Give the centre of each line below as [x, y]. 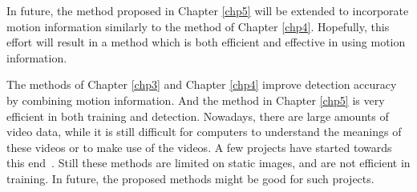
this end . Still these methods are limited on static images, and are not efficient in [208, 163]
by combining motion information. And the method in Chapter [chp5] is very [196, 100]
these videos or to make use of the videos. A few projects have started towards [199, 147]
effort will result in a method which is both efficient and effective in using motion [206, 42]
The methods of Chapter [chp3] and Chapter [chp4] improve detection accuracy [202, 84]
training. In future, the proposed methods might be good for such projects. [190, 178]
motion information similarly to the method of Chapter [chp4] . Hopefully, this [198, 26]
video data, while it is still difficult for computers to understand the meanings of [204, 132]
